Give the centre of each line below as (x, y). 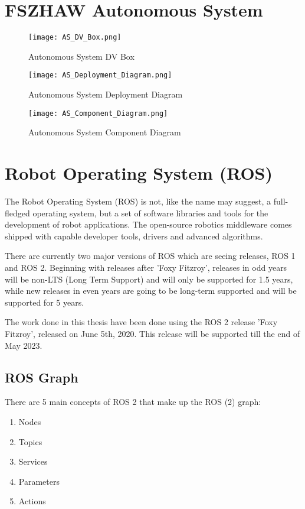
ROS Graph (42, 377)
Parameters (39, 481)
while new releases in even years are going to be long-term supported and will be (151, 291)
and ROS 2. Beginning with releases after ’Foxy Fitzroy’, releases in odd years (146, 267)
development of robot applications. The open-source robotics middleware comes (148, 224)
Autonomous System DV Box (81, 56)
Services (33, 461)
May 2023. (24, 345)
